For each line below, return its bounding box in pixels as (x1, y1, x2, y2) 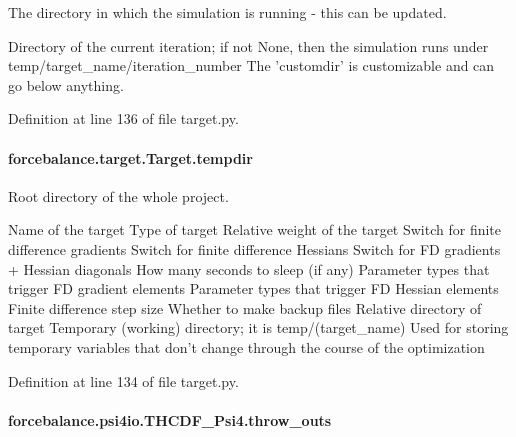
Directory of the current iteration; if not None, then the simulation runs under (8, 35, 489, 56)
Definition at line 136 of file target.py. (8, 108, 239, 129)
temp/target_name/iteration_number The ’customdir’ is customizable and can (8, 55, 495, 76)
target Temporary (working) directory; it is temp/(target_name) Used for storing (8, 317, 509, 338)
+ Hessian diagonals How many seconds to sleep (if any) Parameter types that (8, 258, 490, 279)
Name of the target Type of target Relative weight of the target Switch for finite (8, 219, 502, 240)
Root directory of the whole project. (8, 185, 229, 206)
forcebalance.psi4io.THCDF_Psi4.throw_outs (8, 409, 332, 430)
